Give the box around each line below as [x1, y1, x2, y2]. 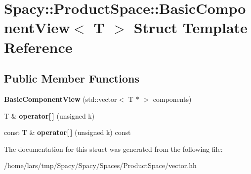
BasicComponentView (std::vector [4, 93, 117, 104]
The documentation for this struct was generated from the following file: [4, 143, 223, 154]
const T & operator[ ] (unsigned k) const [4, 127, 131, 137]
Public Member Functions [4, 71, 139, 86]
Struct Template [133, 17, 248, 38]
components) [153, 93, 192, 104]
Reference [4, 37, 73, 57]
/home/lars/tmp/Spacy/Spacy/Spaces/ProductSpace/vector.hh [4, 160, 197, 171]
